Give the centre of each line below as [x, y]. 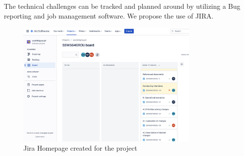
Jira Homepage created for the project [80, 148]
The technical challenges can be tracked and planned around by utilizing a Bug [122, 6]
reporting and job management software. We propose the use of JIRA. [109, 15]
